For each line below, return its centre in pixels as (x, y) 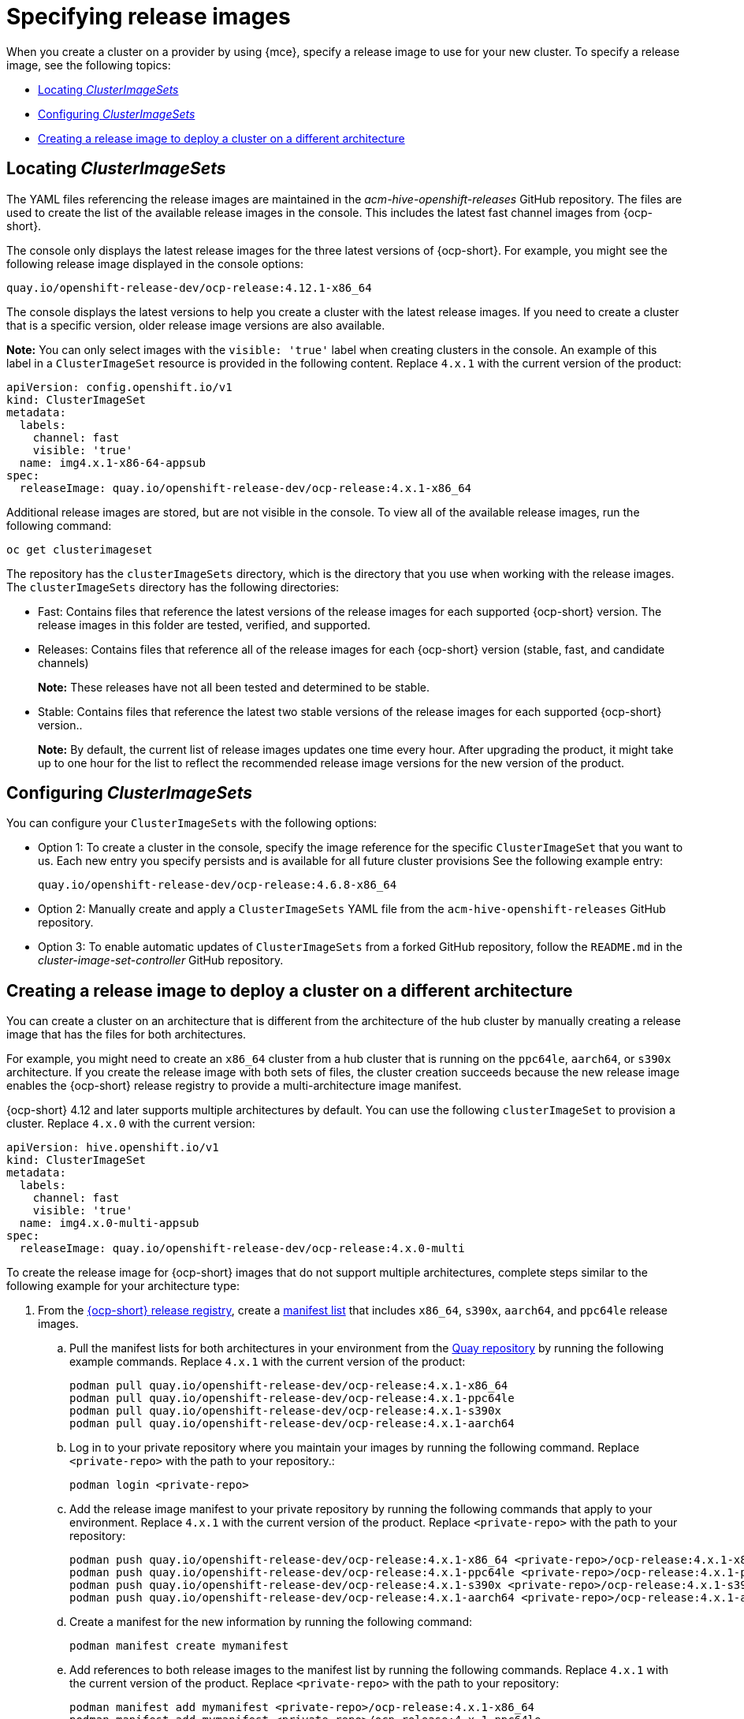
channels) (63, 662)
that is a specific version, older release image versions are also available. (196, 325)
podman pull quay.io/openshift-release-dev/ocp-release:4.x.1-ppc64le (292, 1398)
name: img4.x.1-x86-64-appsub (112, 462)
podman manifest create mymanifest (179, 1646)
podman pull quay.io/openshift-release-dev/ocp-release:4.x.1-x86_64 (289, 1386)
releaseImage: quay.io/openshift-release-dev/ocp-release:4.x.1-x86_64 (246, 488)
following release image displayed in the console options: (155, 263)
